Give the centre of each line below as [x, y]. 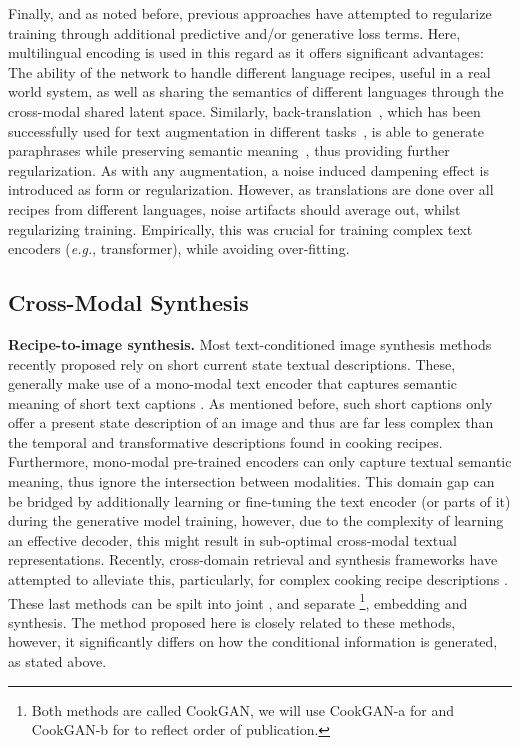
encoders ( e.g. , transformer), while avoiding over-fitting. [179, 248]
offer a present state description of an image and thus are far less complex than [251, 422]
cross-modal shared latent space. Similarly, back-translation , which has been [244, 110]
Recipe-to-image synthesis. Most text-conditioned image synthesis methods [250, 343]
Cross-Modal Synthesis [128, 302]
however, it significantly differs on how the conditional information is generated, [253, 641]
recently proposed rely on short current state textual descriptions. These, [232, 363]
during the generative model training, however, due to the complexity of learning [256, 520]
